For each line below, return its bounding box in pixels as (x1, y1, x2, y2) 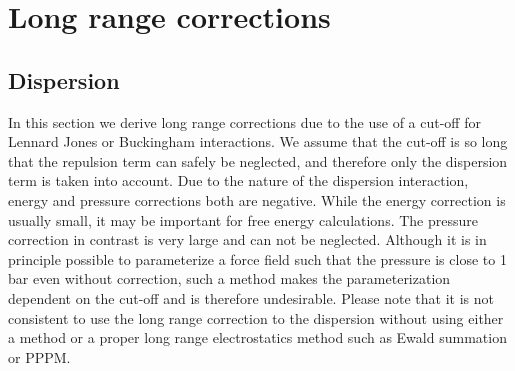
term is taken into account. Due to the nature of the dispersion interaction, (8, 170, 469, 191)
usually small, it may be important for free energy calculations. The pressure (8, 209, 479, 230)
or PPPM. (8, 346, 71, 367)
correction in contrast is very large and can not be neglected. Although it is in (8, 229, 487, 250)
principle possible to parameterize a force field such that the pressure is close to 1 (8, 248, 507, 269)
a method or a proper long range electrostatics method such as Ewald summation (8, 327, 507, 348)
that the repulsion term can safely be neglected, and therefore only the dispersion (8, 150, 508, 171)
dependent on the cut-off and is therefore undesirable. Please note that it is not (8, 287, 494, 308)
